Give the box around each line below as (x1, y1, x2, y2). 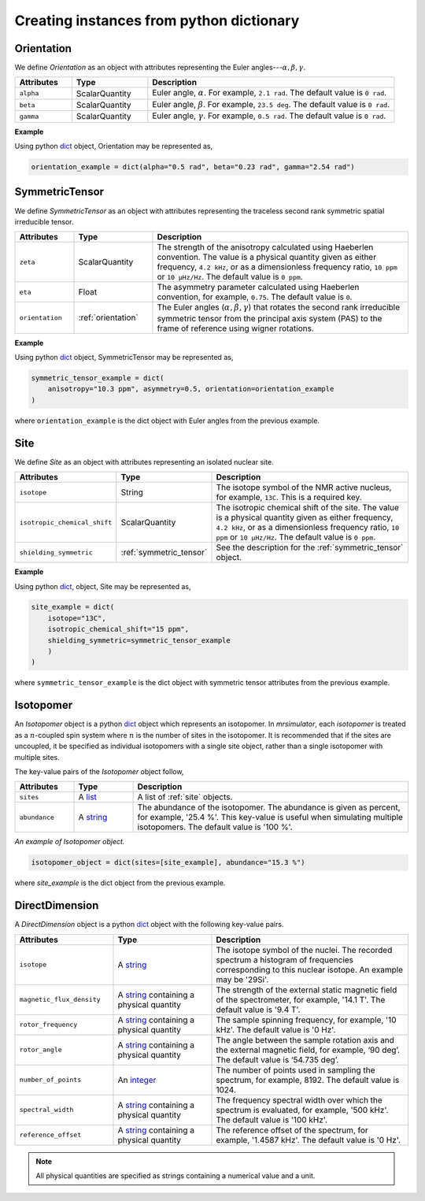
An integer (117, 1074, 157, 1085)
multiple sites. (14, 752, 60, 762)
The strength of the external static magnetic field (216, 984, 397, 995)
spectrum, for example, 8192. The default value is (216, 1074, 400, 1085)
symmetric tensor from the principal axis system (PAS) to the (157, 313, 382, 324)
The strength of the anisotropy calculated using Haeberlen (157, 242, 374, 253)
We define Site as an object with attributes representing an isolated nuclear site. (14, 457, 275, 466)
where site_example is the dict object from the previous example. (14, 878, 226, 888)
